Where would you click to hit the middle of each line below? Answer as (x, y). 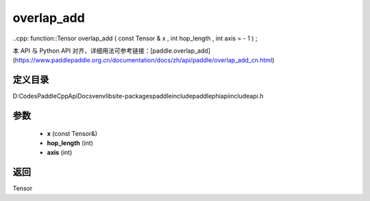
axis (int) (60, 152)
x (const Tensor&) (72, 133)
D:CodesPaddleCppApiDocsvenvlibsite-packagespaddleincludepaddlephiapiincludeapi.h (138, 96)
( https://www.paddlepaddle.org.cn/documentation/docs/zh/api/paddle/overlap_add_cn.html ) (144, 60)
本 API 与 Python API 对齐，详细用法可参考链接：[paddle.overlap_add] (112, 51)
